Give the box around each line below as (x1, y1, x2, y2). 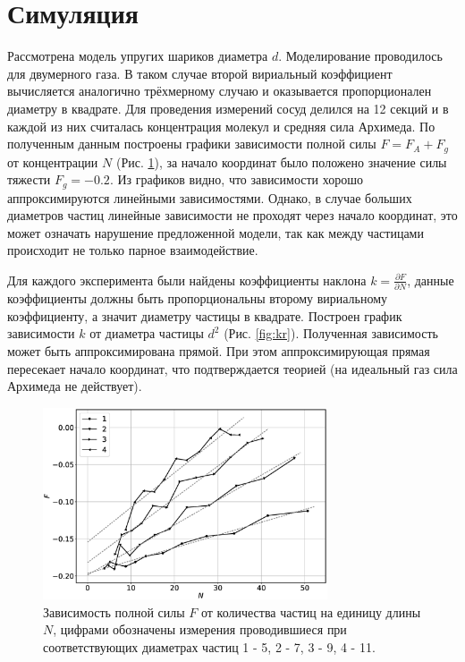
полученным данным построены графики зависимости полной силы (7, 134, 376, 153)
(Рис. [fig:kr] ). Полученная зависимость (224, 324, 438, 343)
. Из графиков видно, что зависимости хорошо (109, 170, 364, 189)
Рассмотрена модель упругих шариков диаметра (7, 47, 268, 65)
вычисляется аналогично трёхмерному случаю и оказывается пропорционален (7, 81, 432, 100)
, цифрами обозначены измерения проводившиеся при (53, 620, 347, 639)
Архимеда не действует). (7, 377, 142, 395)
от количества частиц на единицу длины (201, 602, 421, 621)
